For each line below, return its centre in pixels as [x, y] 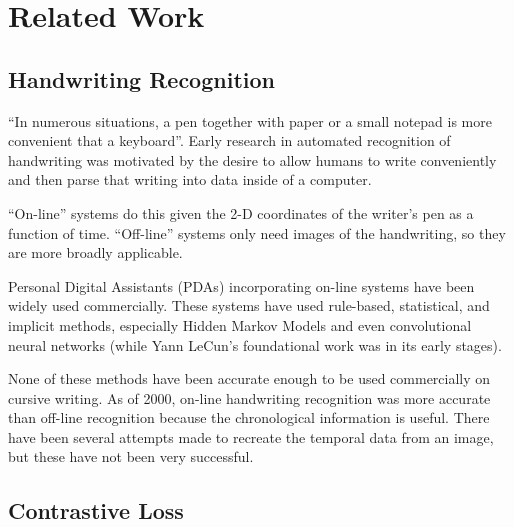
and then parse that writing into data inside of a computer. [190, 179]
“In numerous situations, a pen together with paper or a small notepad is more [250, 120]
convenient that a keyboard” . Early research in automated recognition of [229, 140]
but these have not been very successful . [131, 456]
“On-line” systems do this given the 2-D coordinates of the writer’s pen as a [241, 212]
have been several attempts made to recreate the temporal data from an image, [251, 436]
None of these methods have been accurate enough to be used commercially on [249, 378]
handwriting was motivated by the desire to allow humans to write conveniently [252, 159]
